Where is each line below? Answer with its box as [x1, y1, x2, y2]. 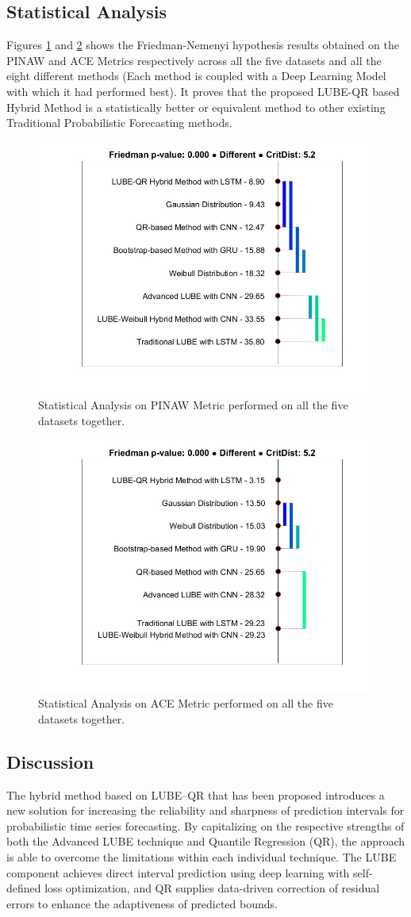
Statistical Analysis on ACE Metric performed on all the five [38, 695, 333, 712]
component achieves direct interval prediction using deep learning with [6, 864, 350, 881]
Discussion [6, 749, 94, 773]
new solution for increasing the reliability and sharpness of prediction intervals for [6, 802, 405, 819]
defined [6, 880, 41, 896]
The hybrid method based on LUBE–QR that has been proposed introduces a [6, 786, 385, 803]
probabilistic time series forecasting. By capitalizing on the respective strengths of [6, 817, 405, 834]
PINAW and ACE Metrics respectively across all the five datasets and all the [6, 52, 382, 68]
